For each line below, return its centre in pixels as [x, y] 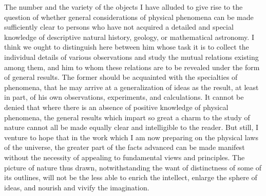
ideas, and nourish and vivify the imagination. [77, 187]
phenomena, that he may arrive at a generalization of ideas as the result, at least [131, 87]
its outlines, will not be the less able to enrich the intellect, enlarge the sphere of [131, 177]
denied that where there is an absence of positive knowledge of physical [116, 107]
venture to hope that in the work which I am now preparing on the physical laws [131, 137]
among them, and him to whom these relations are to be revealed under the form [132, 67]
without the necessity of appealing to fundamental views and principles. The [125, 157]
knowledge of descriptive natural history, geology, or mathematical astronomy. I [129, 37]
